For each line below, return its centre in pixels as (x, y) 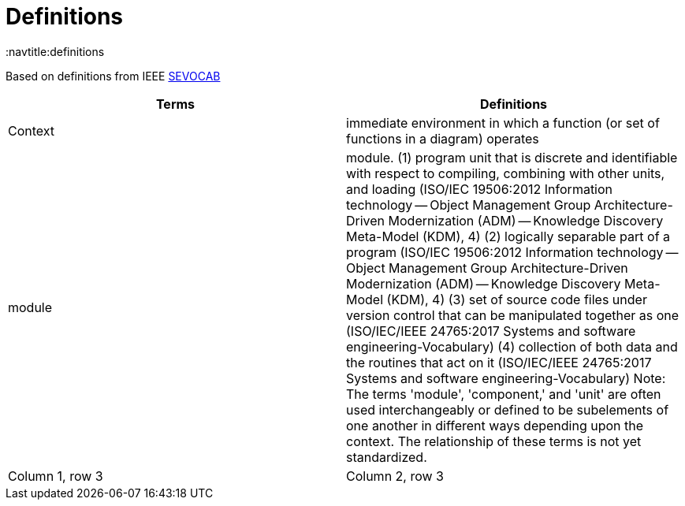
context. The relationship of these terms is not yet (494, 441)
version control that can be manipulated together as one (513, 315)
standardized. (387, 457)
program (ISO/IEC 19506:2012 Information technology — (512, 252)
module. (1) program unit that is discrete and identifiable (512, 157)
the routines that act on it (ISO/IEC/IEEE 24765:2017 (499, 362)
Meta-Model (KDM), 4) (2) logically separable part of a (508, 236)
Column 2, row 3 (395, 476)
